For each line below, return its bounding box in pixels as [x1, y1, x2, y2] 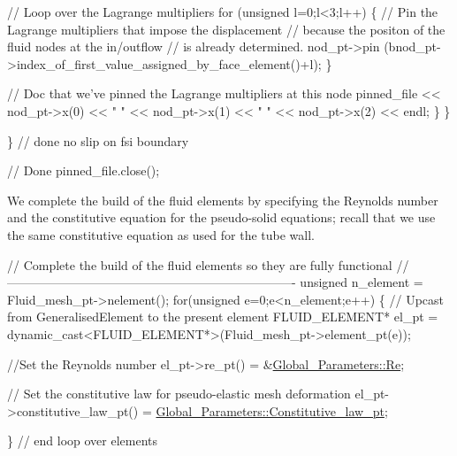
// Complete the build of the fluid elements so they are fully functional [7, 255, 392, 274]
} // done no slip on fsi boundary [7, 131, 189, 150]
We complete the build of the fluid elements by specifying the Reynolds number [7, 190, 438, 209]
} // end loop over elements [7, 431, 158, 450]
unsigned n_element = [300, 273, 423, 291]
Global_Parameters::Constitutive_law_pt [156, 401, 385, 420]
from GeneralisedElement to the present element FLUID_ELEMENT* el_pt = [7, 307, 438, 326]
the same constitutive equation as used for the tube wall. [7, 225, 315, 243]
